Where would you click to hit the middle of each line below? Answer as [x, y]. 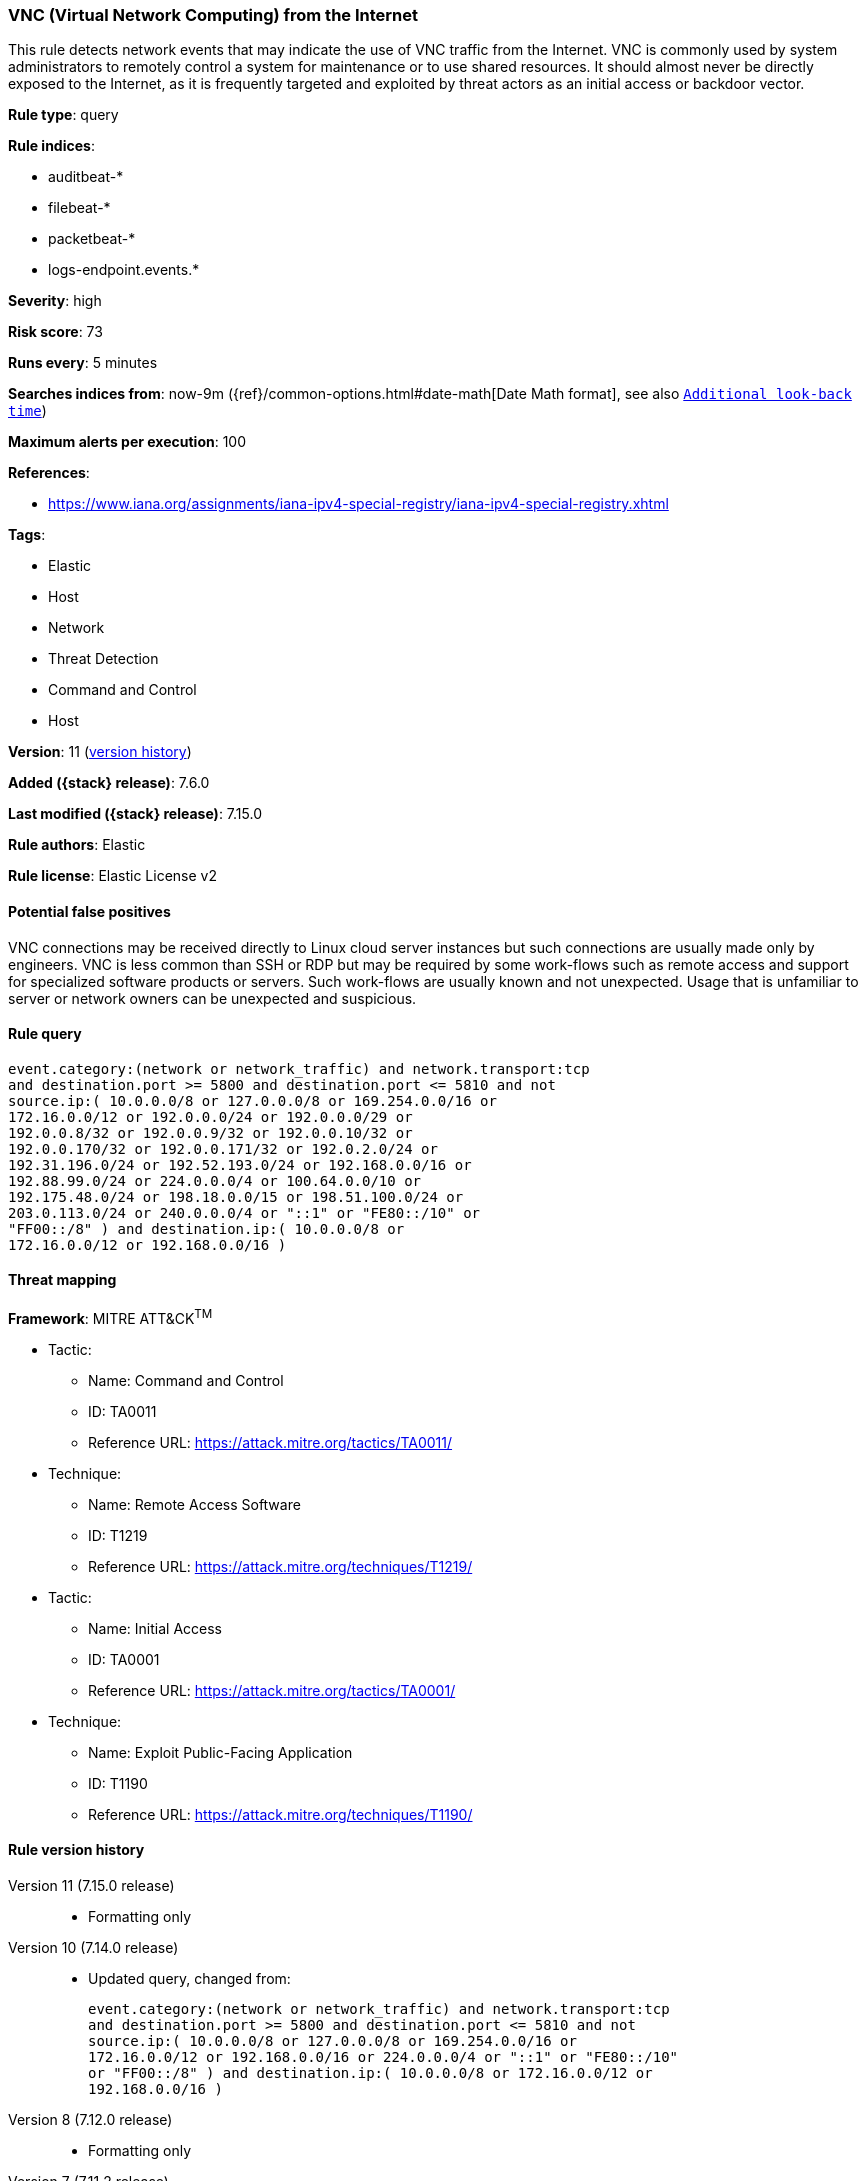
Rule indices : [51, 146]
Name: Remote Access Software [194, 1504]
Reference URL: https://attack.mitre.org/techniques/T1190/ [280, 1814]
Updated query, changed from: [189, 1978]
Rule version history [76, 1850]
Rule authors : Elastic [77, 845]
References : [49, 473]
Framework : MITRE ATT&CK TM [110, 1317]
